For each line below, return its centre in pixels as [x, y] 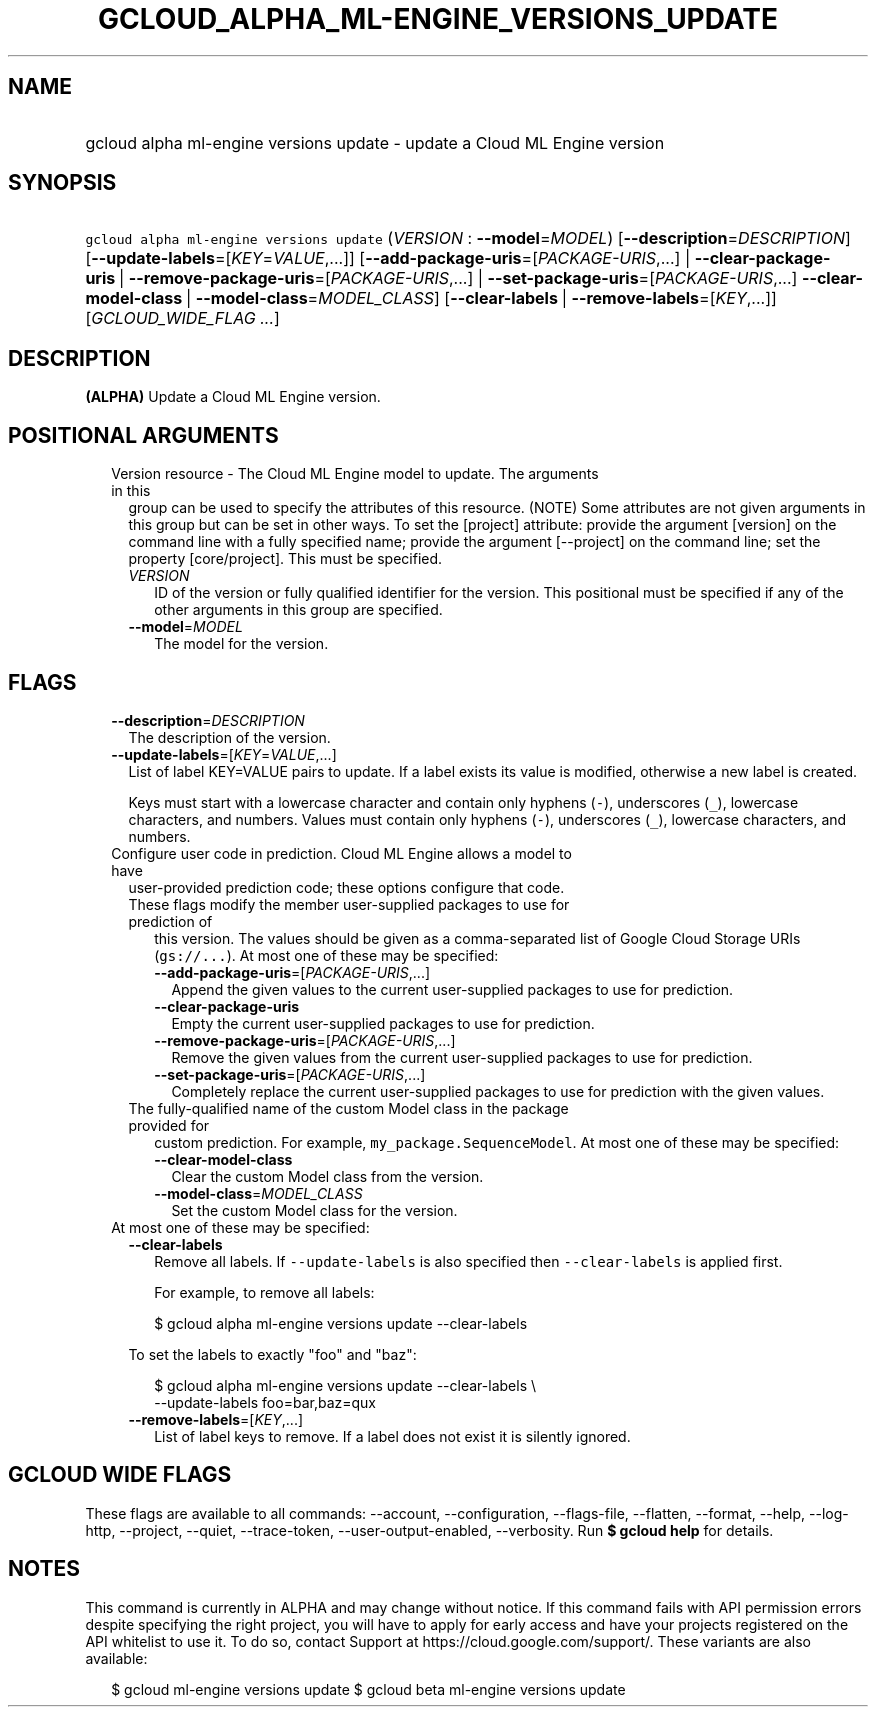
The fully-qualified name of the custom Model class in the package [348, 1108]
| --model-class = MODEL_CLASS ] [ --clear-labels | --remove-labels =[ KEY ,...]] [481, 298]
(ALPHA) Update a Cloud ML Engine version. [233, 397]
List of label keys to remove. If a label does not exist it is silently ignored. [392, 1436]
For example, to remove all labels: [264, 1292]
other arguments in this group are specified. [298, 610]
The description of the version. [229, 737]
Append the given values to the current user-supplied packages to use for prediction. [452, 989]
